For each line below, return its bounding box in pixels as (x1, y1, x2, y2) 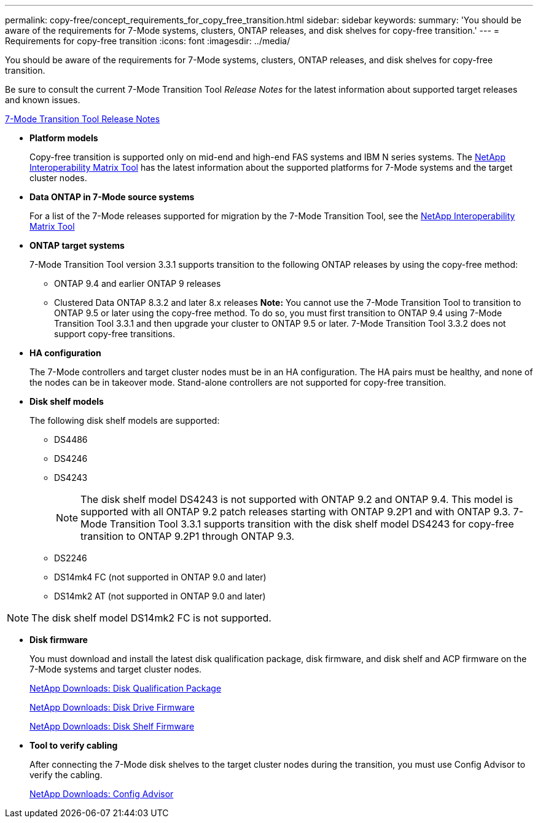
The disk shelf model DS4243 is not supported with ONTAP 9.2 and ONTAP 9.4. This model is (80, 493, 513, 505)
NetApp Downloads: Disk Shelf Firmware (29, 721, 195, 731)
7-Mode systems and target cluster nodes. (29, 664, 202, 674)
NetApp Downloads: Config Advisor (29, 789, 174, 799)
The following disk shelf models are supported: (29, 415, 220, 426)
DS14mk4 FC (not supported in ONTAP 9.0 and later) (54, 572, 267, 582)
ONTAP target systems (29, 240, 125, 251)
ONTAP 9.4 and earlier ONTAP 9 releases (54, 278, 221, 289)
